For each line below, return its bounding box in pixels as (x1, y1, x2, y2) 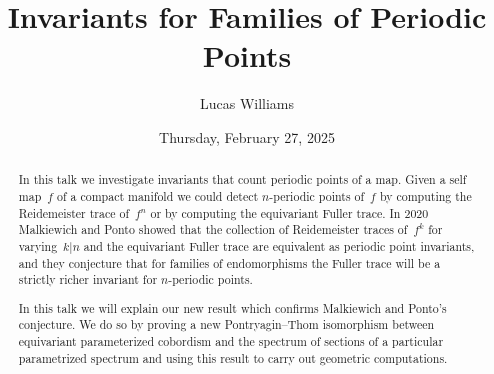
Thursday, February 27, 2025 (159, 126, 335, 147)
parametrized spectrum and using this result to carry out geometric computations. (18, 349, 448, 366)
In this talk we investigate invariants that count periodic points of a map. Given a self (18, 171, 467, 188)
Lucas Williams (199, 93, 295, 114)
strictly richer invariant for (18, 271, 158, 288)
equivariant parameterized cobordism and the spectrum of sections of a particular (18, 333, 444, 350)
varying (18, 237, 58, 254)
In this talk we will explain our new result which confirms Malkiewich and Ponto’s (18, 299, 447, 316)
